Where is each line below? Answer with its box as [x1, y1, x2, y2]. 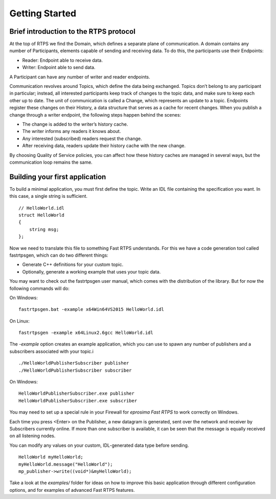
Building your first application [9, 172, 106, 181]
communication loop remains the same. [9, 159, 93, 165]
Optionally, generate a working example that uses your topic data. [22, 268, 161, 275]
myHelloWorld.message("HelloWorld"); [18, 461, 113, 467]
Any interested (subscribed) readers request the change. [22, 135, 143, 142]
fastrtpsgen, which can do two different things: [9, 252, 108, 258]
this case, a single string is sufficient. [9, 193, 88, 199]
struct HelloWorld [18, 212, 65, 218]
